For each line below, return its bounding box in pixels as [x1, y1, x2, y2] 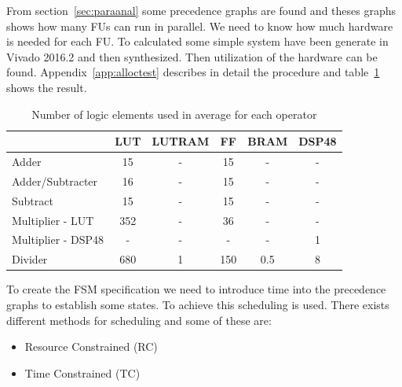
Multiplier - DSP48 [12, 231, 104, 248]
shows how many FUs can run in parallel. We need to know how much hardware [6, 17, 393, 34]
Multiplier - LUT [12, 212, 94, 228]
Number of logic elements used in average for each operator [31, 105, 317, 122]
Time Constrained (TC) [24, 364, 141, 381]
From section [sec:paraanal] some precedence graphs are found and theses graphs [6, 2, 397, 18]
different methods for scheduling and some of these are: [6, 311, 272, 328]
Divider [12, 251, 48, 267]
